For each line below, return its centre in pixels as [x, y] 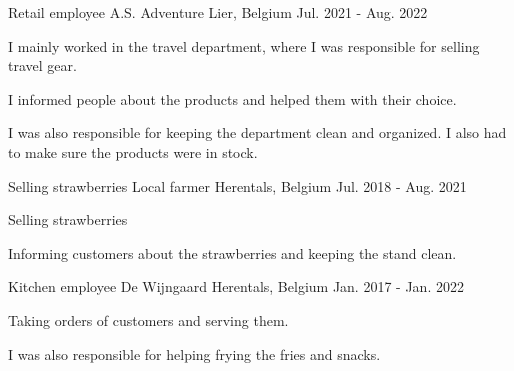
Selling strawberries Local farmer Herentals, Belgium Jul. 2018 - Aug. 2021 [237, 185]
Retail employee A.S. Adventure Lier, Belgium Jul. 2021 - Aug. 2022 [218, 12]
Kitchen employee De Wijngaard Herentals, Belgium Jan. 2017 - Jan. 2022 [236, 286]
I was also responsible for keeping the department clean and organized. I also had [257, 132]
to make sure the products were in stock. [133, 151]
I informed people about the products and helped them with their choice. [232, 98]
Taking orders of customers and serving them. [148, 319]
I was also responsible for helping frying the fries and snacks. [194, 353]
